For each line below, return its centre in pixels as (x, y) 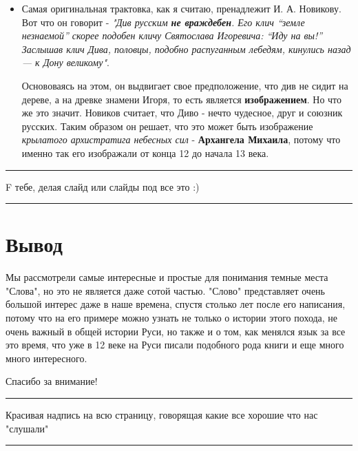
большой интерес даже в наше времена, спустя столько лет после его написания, (176, 304)
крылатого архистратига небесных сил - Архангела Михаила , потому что (181, 139)
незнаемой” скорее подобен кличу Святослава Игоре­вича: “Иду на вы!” (172, 35)
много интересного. (46, 358)
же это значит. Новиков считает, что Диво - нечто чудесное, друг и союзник (182, 113)
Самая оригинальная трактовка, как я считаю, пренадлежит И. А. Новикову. (181, 8)
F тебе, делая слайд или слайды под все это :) (103, 186)
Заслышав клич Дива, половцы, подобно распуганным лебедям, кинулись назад (186, 49)
